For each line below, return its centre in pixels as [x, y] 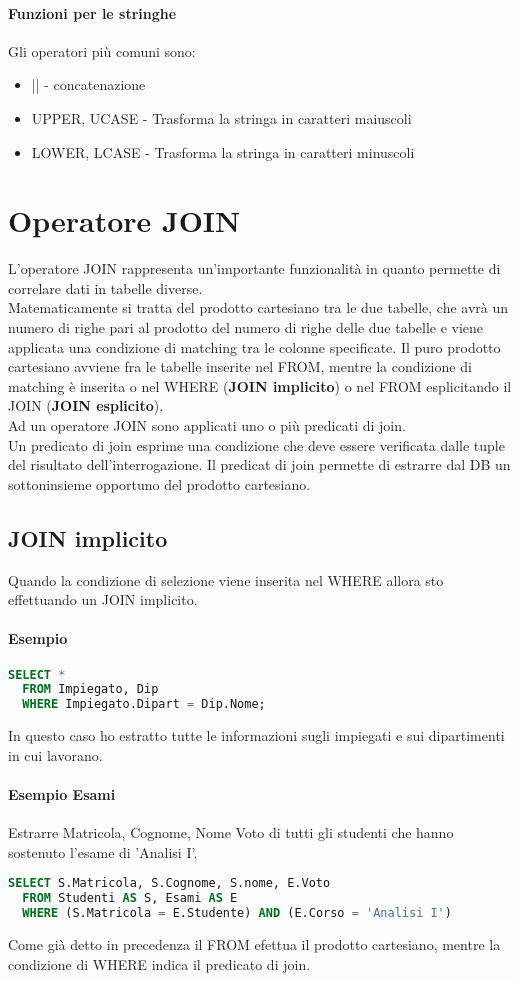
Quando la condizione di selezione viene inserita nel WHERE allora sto [226, 579]
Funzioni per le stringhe [92, 12]
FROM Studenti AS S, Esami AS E [130, 898]
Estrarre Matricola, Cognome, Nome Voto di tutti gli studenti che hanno [231, 832]
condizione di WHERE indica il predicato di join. [159, 963]
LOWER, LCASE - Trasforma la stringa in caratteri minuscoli [223, 151]
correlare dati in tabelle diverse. [105, 287]
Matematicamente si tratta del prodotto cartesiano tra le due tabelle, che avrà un [258, 307]
